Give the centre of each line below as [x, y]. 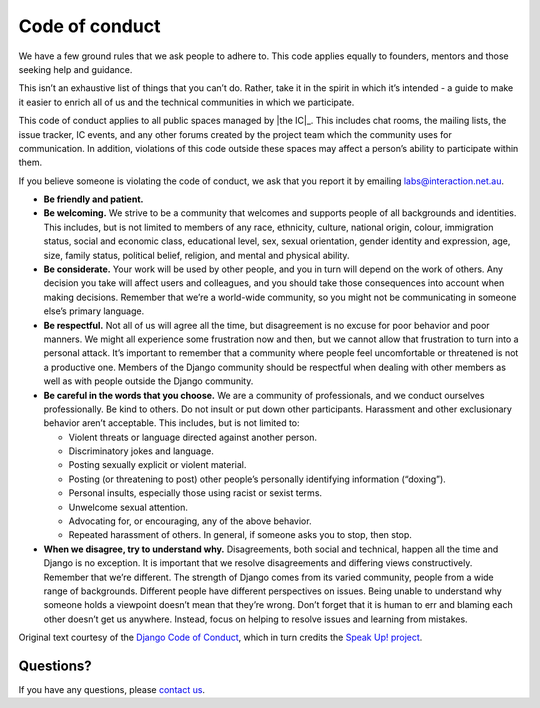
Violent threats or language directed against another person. [193, 437]
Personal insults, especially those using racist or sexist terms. [195, 493]
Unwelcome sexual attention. [128, 507]
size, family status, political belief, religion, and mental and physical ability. [196, 255]
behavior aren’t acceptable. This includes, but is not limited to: [171, 423]
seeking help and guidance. [75, 69]
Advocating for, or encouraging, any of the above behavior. [190, 521]
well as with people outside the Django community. [148, 381]
